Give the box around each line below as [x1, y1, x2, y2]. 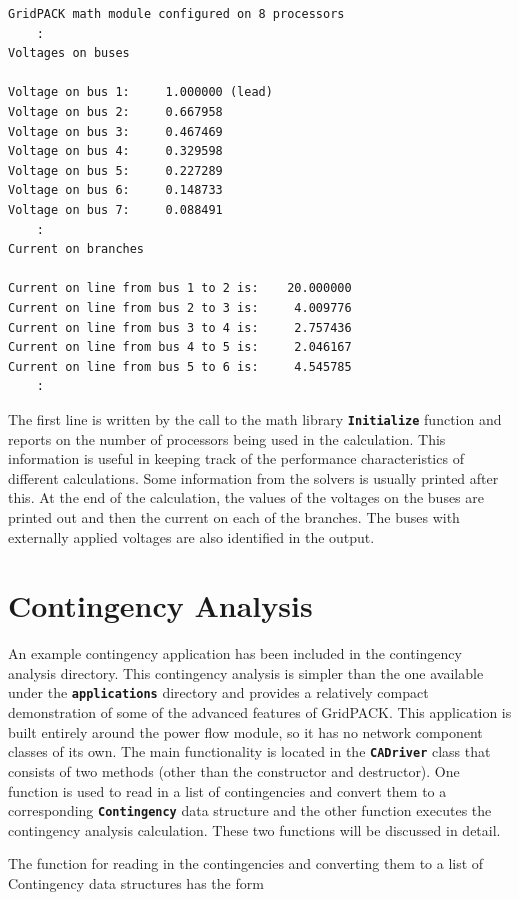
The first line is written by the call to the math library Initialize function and [8, 408, 502, 429]
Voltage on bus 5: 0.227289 [8, 163, 223, 178]
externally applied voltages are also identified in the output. [8, 526, 375, 547]
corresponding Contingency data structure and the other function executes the [8, 800, 492, 821]
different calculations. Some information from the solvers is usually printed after [8, 467, 499, 488]
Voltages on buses [8, 46, 130, 61]
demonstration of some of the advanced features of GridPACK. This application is [8, 702, 512, 723]
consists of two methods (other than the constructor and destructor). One [8, 760, 460, 781]
